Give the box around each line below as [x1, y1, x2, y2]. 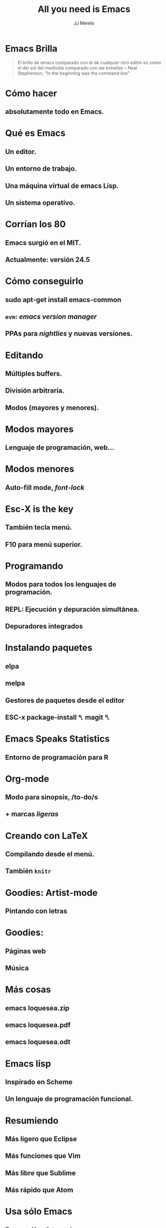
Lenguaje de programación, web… [5, 443, 114, 452]
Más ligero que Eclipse [5, 1134, 77, 1143]
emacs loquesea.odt [5, 1038, 71, 1046]
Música [5, 964, 29, 972]
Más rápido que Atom [5, 1186, 73, 1194]
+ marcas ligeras [5, 810, 59, 818]
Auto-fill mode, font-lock [5, 483, 85, 492]
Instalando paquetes [5, 642, 92, 654]
